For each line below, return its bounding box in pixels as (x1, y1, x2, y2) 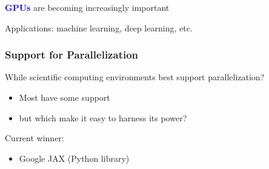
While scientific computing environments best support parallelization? (5, 71, 265, 83)
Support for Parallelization (5, 47, 139, 62)
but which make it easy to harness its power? (19, 111, 187, 124)
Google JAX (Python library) (19, 151, 130, 164)
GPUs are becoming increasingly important (5, 1, 170, 13)
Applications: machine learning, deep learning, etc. (5, 21, 193, 34)
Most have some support (19, 91, 110, 103)
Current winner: (5, 132, 64, 144)
